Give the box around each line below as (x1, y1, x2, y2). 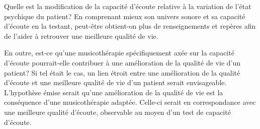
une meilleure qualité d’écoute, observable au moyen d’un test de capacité (4, 106, 231, 117)
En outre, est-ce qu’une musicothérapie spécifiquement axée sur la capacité (4, 47, 234, 58)
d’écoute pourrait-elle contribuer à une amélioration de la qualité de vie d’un (4, 57, 241, 68)
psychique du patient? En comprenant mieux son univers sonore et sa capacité (4, 11, 245, 21)
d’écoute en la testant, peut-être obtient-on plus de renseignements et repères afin (4, 21, 256, 31)
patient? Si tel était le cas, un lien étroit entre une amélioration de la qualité (4, 67, 240, 78)
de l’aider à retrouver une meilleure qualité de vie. (4, 30, 158, 41)
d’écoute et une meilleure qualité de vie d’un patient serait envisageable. (4, 77, 227, 88)
